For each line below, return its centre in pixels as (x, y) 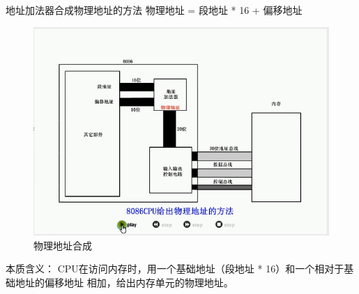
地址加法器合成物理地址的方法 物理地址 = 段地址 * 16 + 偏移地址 (154, 10)
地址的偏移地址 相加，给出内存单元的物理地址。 (124, 282)
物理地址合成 (63, 245)
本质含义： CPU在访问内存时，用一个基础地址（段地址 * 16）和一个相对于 (175, 269)
